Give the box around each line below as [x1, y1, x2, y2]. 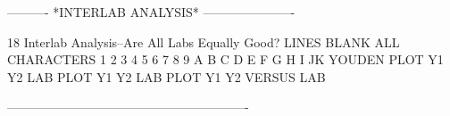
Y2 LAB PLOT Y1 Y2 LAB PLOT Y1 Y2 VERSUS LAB [7, 67, 326, 86]
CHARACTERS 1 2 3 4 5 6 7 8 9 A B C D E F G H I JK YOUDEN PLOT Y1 [7, 50, 444, 69]
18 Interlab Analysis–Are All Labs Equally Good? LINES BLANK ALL [7, 32, 400, 51]
